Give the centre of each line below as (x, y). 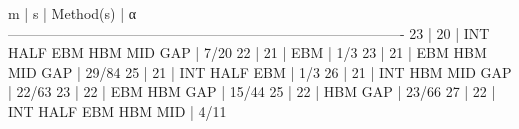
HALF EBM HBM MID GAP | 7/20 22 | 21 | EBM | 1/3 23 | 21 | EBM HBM (247, 52)
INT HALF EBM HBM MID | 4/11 (117, 110)
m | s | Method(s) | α (72, 13)
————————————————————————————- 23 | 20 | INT (249, 32)
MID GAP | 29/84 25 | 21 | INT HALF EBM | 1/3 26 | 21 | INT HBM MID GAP (260, 71)
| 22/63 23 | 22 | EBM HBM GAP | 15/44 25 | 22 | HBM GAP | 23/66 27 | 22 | (252, 91)
